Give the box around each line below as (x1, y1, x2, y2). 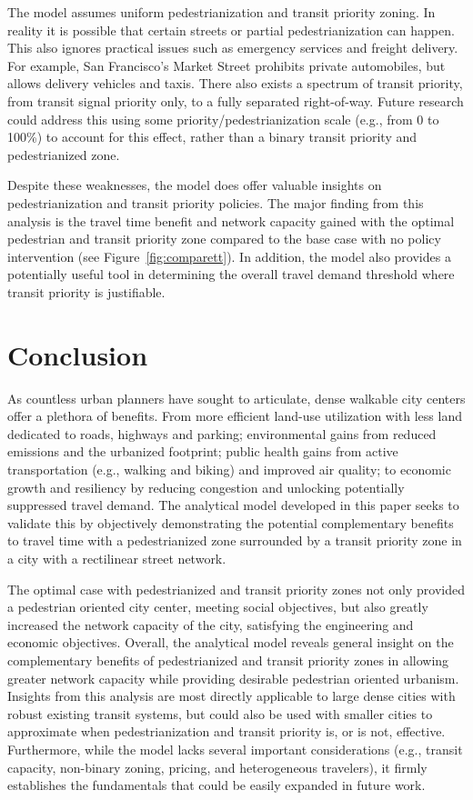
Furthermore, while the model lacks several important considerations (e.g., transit (7, 739, 463, 758)
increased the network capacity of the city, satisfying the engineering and (7, 615, 414, 634)
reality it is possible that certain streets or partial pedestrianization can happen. (7, 20, 455, 39)
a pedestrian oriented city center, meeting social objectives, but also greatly (7, 597, 428, 616)
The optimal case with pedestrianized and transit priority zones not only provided (7, 579, 465, 598)
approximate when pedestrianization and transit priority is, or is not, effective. (7, 722, 446, 741)
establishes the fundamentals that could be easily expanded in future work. (7, 775, 426, 795)
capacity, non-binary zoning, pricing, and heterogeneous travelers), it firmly (7, 757, 428, 776)
